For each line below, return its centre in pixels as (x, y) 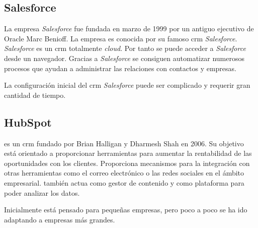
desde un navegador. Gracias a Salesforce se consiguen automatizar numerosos (124, 58)
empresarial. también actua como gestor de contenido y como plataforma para (124, 182)
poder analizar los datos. (42, 192)
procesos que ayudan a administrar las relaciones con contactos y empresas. (120, 68)
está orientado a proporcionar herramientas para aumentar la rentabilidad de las (128, 153)
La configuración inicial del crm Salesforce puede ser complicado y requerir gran (127, 85)
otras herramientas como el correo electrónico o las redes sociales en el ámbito (124, 173)
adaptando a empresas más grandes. (60, 219)
